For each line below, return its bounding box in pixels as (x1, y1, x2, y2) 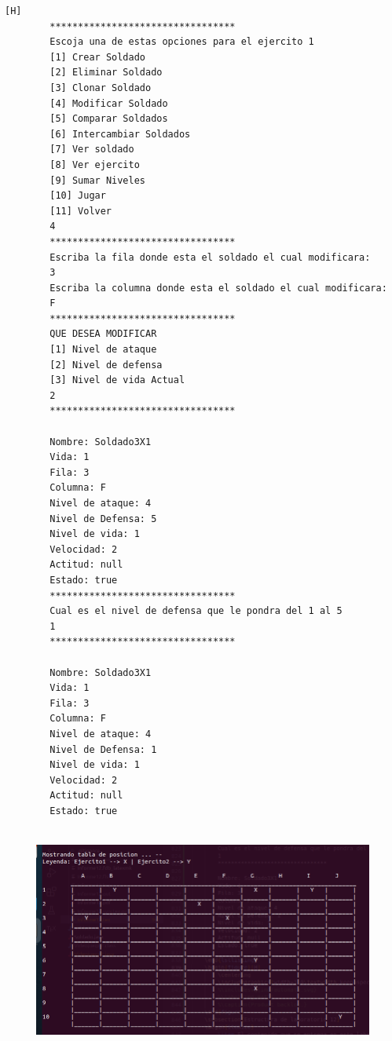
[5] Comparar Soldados (49, 113, 168, 125)
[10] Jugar (49, 190, 106, 202)
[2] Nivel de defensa (49, 359, 163, 371)
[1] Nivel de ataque (49, 344, 157, 356)
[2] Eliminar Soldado (49, 67, 163, 79)
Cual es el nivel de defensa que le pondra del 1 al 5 (49, 605, 343, 617)
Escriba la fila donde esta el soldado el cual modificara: (49, 251, 371, 263)
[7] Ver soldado (49, 144, 134, 155)
